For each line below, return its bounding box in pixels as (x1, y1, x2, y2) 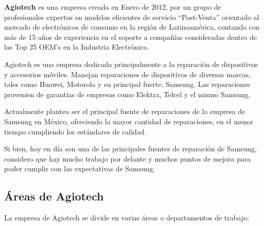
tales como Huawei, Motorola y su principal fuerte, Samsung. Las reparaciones (4, 79, 250, 89)
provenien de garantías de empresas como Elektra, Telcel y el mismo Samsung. (4, 88, 251, 99)
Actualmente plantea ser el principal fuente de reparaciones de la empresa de (4, 106, 246, 117)
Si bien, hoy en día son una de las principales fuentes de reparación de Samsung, (4, 143, 257, 154)
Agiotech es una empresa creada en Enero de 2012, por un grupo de (4, 2, 221, 12)
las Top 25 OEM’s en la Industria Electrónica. (4, 41, 149, 52)
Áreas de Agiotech (4, 188, 104, 204)
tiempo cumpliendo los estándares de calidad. (4, 126, 147, 137)
